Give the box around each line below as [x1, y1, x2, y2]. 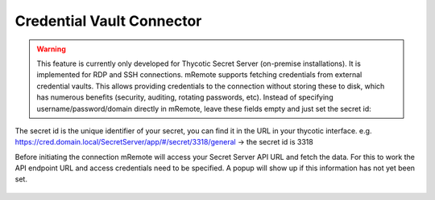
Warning [36, 44, 66, 54]
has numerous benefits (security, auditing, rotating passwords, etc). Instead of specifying [36, 92, 333, 102]
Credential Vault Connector [14, 12, 202, 30]
